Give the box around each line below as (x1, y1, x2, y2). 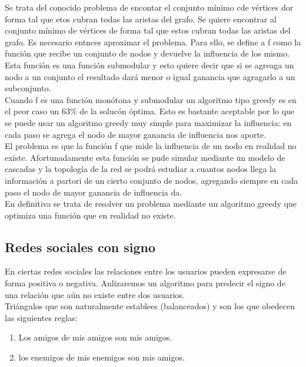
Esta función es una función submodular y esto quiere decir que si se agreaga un (5, 58, 294, 71)
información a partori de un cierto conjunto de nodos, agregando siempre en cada (5, 174, 298, 186)
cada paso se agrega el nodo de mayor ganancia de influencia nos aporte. (5, 128, 267, 140)
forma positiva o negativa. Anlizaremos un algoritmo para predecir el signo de (5, 277, 285, 289)
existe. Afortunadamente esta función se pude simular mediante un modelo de (5, 151, 285, 163)
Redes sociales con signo (5, 237, 156, 256)
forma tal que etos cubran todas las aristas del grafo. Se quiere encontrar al (5, 12, 277, 25)
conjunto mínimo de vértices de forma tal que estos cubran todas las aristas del (5, 24, 291, 37)
